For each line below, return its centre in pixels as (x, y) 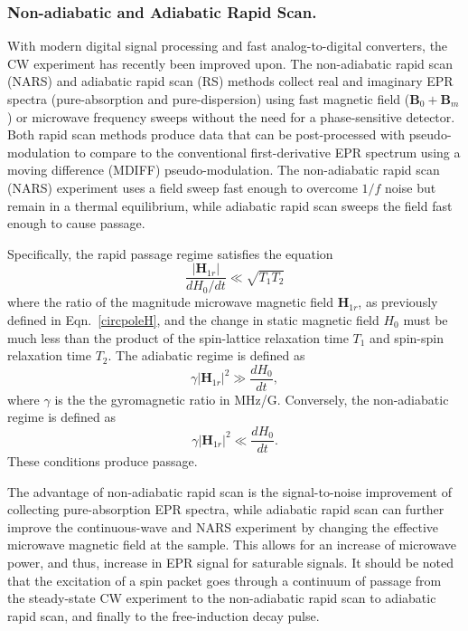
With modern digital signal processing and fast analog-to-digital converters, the (228, 46)
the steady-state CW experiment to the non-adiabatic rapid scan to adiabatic (222, 598)
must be (426, 320)
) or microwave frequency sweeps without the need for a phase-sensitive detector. (231, 116)
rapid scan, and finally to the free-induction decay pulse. (164, 615)
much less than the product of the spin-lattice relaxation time (178, 337)
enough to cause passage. (76, 223)
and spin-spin (407, 337)
